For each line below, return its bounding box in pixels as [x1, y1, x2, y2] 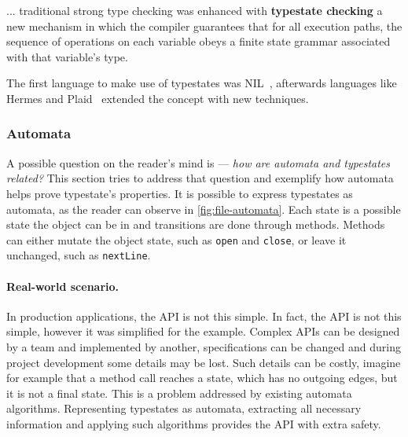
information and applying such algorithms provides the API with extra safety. [6, 416, 381, 432]
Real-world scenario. [6, 277, 119, 294]
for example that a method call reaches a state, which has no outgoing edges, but [6, 369, 398, 386]
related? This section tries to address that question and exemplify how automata [6, 170, 394, 186]
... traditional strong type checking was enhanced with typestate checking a [6, 2, 383, 18]
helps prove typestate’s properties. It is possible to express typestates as [6, 185, 353, 201]
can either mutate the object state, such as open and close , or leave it [6, 231, 347, 248]
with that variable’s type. [6, 48, 128, 64]
